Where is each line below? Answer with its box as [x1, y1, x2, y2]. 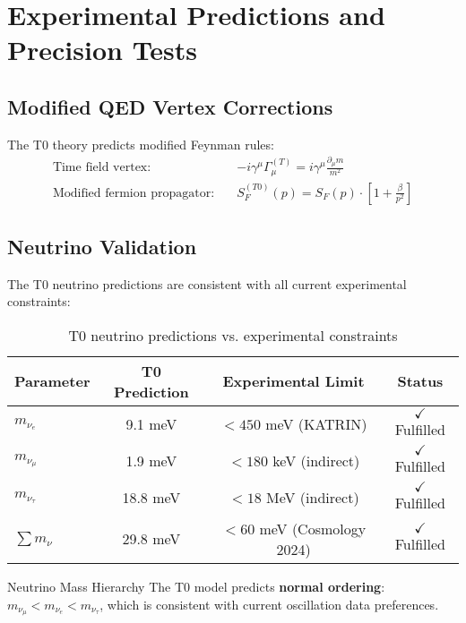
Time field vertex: [52, 161, 151, 175]
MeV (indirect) [266, 486, 359, 508]
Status [397, 371, 444, 392]
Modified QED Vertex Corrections [7, 92, 333, 120]
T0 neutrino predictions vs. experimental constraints [68, 324, 398, 346]
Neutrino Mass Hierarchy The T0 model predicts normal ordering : [7, 576, 385, 595]
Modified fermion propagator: [52, 186, 215, 200]
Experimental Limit [222, 371, 365, 392]
